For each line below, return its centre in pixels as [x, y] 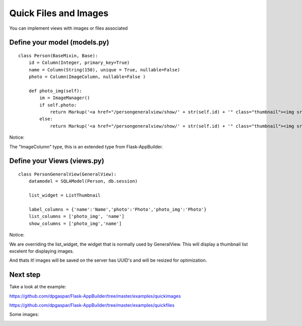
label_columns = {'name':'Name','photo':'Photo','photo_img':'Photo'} [118, 210]
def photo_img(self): [55, 91]
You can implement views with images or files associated [68, 28]
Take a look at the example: [38, 287]
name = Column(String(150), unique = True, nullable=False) [104, 70]
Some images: [24, 314]
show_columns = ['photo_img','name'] [75, 223]
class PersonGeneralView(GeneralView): [67, 174]
